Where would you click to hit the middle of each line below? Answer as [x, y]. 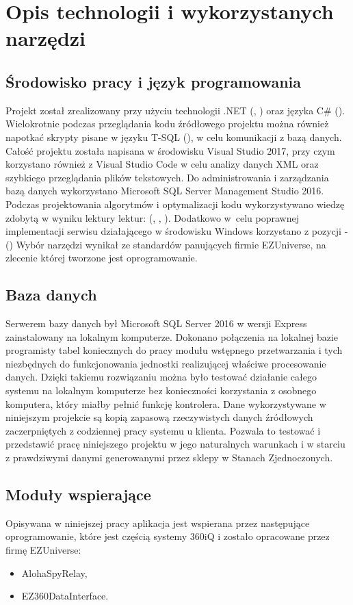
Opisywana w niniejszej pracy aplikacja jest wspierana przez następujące [158, 523]
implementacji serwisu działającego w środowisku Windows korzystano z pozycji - [177, 231]
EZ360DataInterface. [65, 596]
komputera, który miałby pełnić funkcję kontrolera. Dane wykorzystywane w [166, 403]
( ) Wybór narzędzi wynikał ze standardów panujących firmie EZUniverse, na [166, 244]
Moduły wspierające [78, 494]
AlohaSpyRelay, [54, 572]
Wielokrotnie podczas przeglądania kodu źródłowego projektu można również [167, 124]
